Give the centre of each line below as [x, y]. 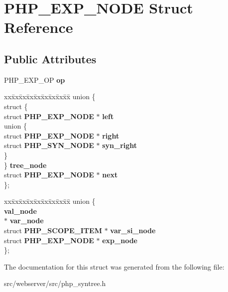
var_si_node [133, 230]
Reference [39, 27]
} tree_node [25, 165]
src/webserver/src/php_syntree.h [55, 283]
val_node [20, 211]
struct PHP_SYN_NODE [49, 145]
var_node [27, 220]
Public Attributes [50, 59]
